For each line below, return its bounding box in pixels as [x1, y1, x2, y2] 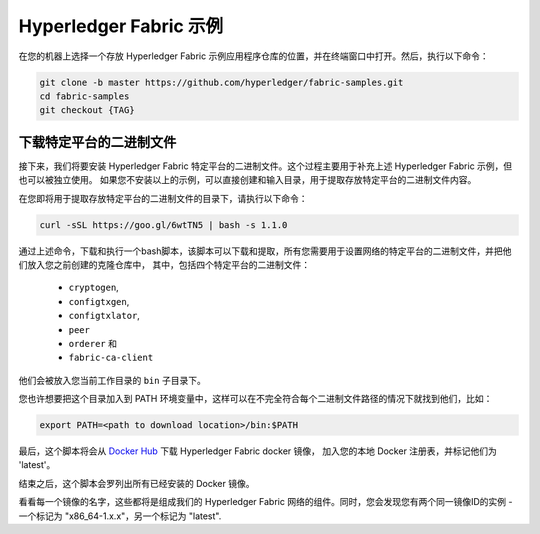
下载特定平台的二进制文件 [18, 133, 177, 150]
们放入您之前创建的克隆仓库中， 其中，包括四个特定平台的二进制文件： [18, 258, 310, 270]
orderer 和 [68, 337, 117, 349]
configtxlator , [68, 310, 140, 322]
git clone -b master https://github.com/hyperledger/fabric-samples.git [39, 76, 404, 88]
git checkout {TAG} [39, 105, 135, 116]
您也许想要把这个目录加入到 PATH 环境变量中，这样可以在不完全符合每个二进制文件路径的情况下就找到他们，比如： [18, 393, 493, 405]
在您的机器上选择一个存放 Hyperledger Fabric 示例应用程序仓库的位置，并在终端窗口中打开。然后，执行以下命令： [18, 50, 489, 62]
